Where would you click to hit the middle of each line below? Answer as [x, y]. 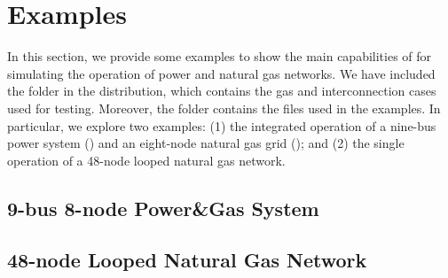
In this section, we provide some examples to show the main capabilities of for [220, 56]
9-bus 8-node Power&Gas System [163, 208]
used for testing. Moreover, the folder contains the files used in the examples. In [224, 108]
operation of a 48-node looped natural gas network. [146, 160]
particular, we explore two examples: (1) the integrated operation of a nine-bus [222, 125]
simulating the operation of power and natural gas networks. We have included [221, 73]
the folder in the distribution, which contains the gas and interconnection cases [222, 91]
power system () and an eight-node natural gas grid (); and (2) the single [206, 143]
